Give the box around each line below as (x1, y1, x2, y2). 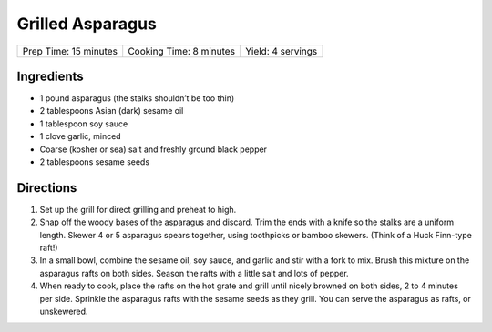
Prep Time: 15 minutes (22, 45, 118, 57)
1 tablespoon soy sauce (39, 118, 128, 129)
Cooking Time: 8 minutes (128, 45, 236, 57)
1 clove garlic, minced (39, 131, 122, 142)
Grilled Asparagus (16, 14, 157, 34)
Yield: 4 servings (245, 45, 318, 57)
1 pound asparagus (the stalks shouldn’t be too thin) (39, 93, 235, 104)
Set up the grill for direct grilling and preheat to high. (39, 204, 237, 215)
